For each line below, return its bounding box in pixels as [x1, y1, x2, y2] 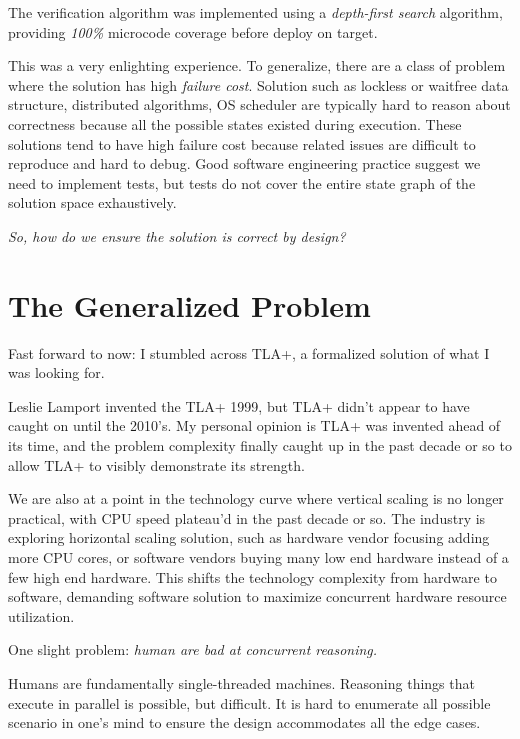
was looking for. [8, 362, 105, 383]
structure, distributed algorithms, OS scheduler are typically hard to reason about [8, 94, 511, 115]
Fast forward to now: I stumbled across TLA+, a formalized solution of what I [8, 342, 490, 363]
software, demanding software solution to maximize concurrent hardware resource [8, 586, 507, 607]
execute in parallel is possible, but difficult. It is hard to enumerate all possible [8, 692, 491, 713]
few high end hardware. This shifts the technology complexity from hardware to [8, 566, 497, 587]
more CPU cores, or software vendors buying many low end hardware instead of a [8, 547, 509, 567]
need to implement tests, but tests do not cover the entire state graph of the [8, 172, 476, 193]
